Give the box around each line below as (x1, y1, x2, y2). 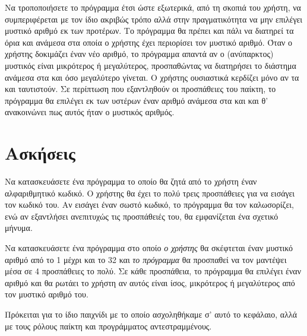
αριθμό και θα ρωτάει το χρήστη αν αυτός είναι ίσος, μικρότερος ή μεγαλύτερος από (5, 276, 295, 289)
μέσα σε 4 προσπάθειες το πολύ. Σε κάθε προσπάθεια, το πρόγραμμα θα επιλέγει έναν (5, 265, 301, 277)
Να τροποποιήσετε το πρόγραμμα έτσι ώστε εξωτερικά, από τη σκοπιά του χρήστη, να (5, 1, 301, 13)
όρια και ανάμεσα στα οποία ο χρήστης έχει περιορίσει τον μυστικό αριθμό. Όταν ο (5, 36, 293, 48)
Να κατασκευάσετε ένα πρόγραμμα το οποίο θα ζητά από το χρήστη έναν (5, 175, 257, 188)
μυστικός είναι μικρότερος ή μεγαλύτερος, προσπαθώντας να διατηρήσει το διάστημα (5, 59, 296, 71)
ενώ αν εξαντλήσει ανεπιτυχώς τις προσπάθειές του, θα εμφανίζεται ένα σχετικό (5, 210, 278, 222)
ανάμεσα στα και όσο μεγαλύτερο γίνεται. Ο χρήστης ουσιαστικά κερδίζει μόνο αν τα (5, 71, 299, 83)
